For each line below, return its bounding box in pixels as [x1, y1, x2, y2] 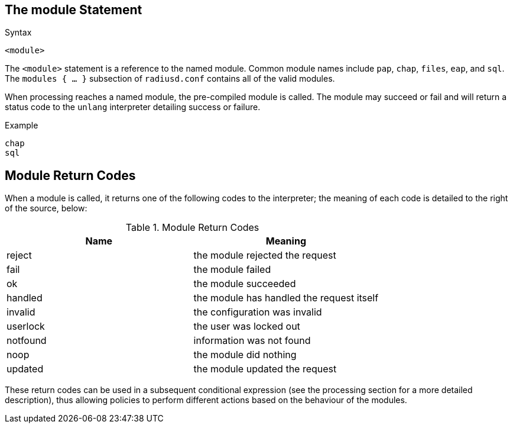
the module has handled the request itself [193, 292, 379, 304]
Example [5, 120, 38, 131]
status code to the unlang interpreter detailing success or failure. [5, 102, 261, 112]
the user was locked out [193, 320, 300, 333]
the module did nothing [193, 349, 297, 361]
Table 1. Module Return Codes [125, 221, 259, 234]
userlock [7, 320, 45, 333]
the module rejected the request [193, 249, 336, 262]
